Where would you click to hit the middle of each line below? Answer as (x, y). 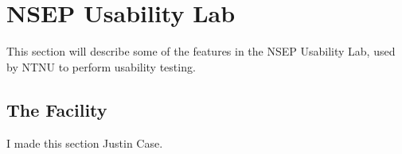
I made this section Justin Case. (85, 142)
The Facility (57, 109)
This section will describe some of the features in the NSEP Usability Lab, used (201, 51)
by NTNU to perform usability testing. (101, 66)
